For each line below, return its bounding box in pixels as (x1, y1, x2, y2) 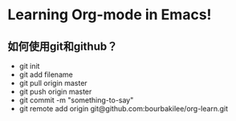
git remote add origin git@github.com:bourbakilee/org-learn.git (18, 104, 228, 113)
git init (18, 62, 40, 71)
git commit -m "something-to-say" (18, 95, 134, 105)
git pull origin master (18, 79, 87, 87)
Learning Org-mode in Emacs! (7, 6, 212, 24)
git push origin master (18, 87, 92, 96)
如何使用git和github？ (7, 39, 118, 53)
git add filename (18, 70, 73, 79)
